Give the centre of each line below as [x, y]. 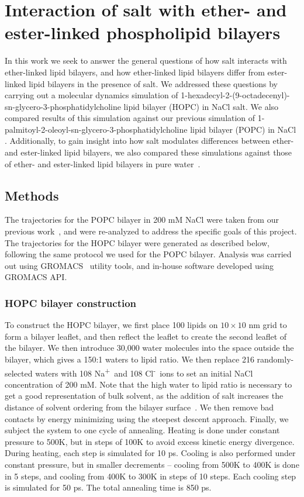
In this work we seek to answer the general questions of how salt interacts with [146, 61]
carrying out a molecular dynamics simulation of [91, 95]
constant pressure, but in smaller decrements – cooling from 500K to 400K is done [152, 465]
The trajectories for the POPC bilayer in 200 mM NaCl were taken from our [142, 220]
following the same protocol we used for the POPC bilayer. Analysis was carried [148, 254]
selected [19, 373]
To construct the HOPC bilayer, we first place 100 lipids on [111, 325]
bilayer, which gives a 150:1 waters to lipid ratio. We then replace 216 [129, 359]
